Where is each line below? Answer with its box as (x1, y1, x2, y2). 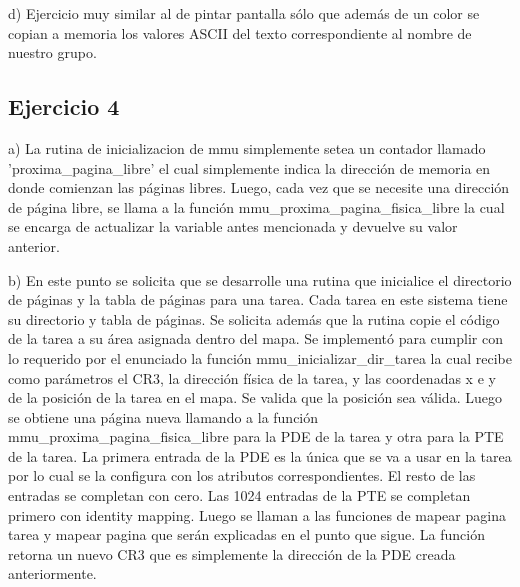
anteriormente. (8, 563, 97, 584)
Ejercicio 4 (8, 91, 120, 122)
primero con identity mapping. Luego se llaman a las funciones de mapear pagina (8, 504, 506, 525)
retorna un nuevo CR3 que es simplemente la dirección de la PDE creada (8, 543, 456, 564)
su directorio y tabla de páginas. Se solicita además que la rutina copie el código (8, 308, 500, 329)
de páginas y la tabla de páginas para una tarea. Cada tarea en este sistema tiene (8, 289, 508, 310)
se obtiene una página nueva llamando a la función (8, 406, 319, 427)
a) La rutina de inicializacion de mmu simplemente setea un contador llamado (8, 137, 486, 158)
